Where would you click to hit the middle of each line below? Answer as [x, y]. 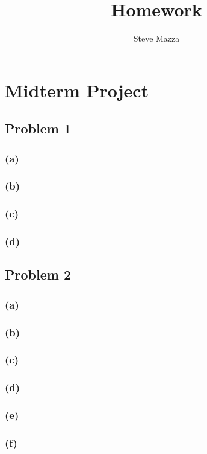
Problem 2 [38, 274]
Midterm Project [77, 90]
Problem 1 [38, 128]
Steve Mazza [156, 38]
